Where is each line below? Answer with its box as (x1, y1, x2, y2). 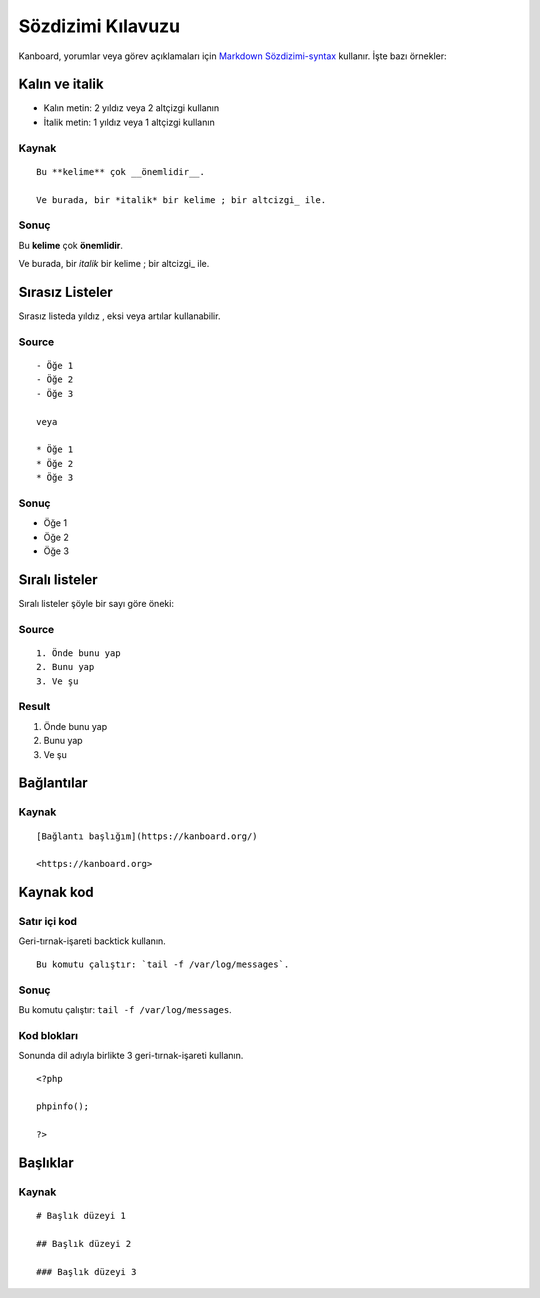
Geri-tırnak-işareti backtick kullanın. (18, 935, 167, 947)
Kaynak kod (18, 884, 94, 901)
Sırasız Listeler (18, 283, 114, 300)
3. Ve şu (36, 675, 79, 687)
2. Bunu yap (36, 661, 95, 673)
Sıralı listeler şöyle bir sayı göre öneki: (18, 597, 175, 609)
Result (18, 700, 51, 714)
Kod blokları (18, 1028, 79, 1042)
